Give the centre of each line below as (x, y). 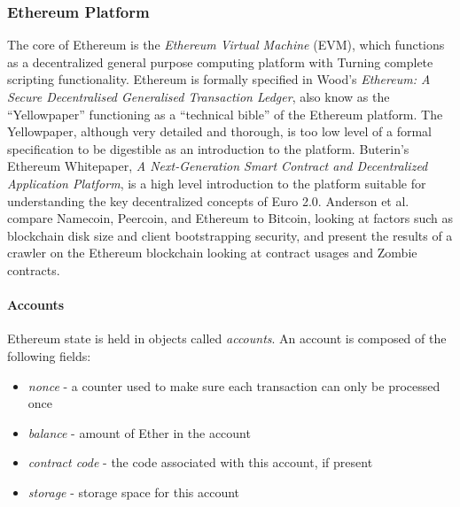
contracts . (34, 269)
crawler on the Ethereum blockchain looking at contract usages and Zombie (212, 253)
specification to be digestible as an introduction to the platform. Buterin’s (208, 148)
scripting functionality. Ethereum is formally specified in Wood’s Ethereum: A (219, 79)
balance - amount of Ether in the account (139, 432)
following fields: (49, 355)
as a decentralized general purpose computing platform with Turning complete (220, 61)
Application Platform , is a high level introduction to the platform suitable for (217, 183)
